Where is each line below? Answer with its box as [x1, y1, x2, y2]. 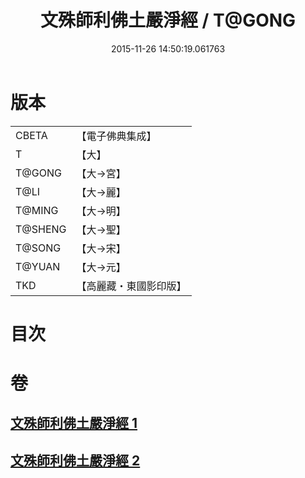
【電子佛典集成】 [76, 129, 157, 143]
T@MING [15, 203, 59, 217]
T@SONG [15, 241, 62, 255]
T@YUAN [15, 259, 61, 273]
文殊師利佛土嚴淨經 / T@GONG [39, 9, 297, 32]
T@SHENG [15, 222, 67, 236]
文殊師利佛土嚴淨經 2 [10, 452, 141, 469]
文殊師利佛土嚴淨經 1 [10, 415, 138, 432]
